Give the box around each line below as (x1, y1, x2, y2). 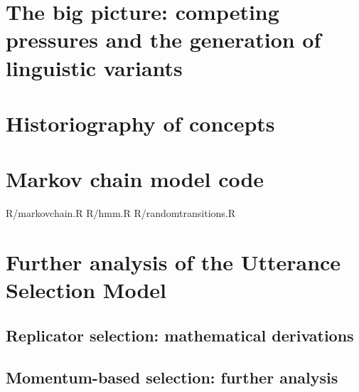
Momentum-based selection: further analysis (6, 366, 338, 388)
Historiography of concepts (6, 108, 275, 137)
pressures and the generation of (6, 25, 321, 54)
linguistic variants (6, 53, 183, 82)
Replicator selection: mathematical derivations (6, 324, 354, 346)
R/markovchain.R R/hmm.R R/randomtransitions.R (6, 206, 236, 221)
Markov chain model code (6, 164, 264, 194)
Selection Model (6, 275, 166, 304)
